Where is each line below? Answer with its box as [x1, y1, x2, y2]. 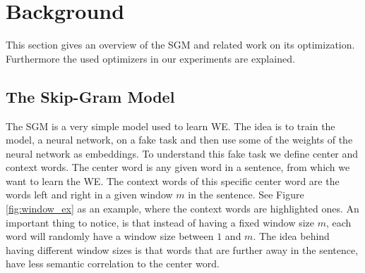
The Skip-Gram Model [6, 85, 175, 107]
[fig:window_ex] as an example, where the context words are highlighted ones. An [6, 201, 359, 216]
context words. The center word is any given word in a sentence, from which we [6, 160, 350, 174]
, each [325, 215, 352, 229]
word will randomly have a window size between [6, 229, 214, 243]
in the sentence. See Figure [188, 187, 304, 202]
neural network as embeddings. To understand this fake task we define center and [6, 146, 359, 160]
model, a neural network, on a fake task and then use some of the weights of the [6, 132, 353, 147]
